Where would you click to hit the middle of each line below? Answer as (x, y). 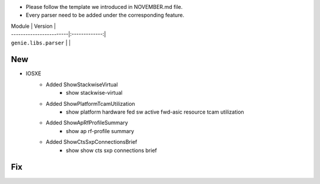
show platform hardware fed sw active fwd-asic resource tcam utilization (155, 112)
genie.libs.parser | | (41, 43)
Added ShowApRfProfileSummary (87, 123)
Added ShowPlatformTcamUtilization (91, 104)
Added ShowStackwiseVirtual (82, 84)
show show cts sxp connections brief (111, 150)
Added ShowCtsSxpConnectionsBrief (92, 142)
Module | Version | (33, 26)
